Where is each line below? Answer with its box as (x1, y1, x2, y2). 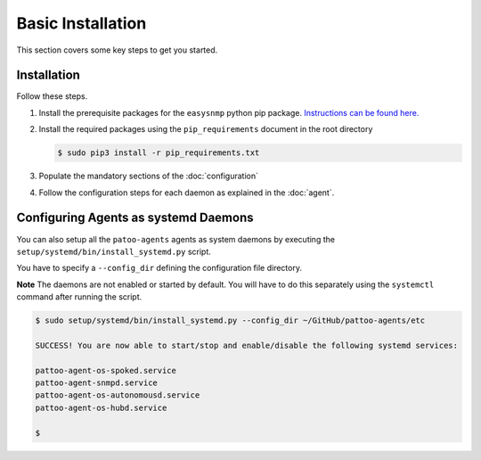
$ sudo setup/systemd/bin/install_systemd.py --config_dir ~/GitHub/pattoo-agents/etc (35, 316, 426, 325)
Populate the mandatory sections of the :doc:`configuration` (38, 170, 258, 182)
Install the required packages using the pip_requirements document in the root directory (38, 124, 373, 135)
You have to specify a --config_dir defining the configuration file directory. (16, 263, 303, 274)
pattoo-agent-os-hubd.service (35, 402, 167, 413)
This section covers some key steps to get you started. (16, 45, 218, 55)
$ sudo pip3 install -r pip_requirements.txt (57, 148, 260, 158)
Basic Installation (16, 13, 147, 33)
